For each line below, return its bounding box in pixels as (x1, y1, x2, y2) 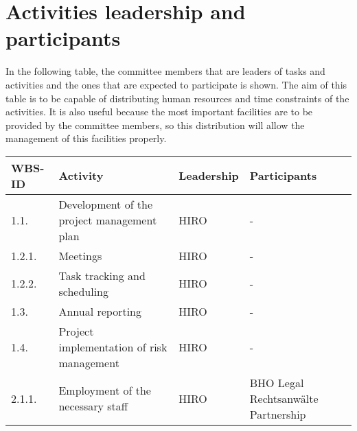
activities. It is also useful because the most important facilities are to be (5, 104, 313, 119)
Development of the (58, 196, 153, 212)
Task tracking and (58, 267, 146, 283)
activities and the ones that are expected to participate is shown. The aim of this (5, 77, 347, 91)
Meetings (58, 247, 102, 264)
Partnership (249, 406, 306, 422)
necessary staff (58, 398, 128, 415)
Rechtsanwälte (249, 390, 319, 406)
